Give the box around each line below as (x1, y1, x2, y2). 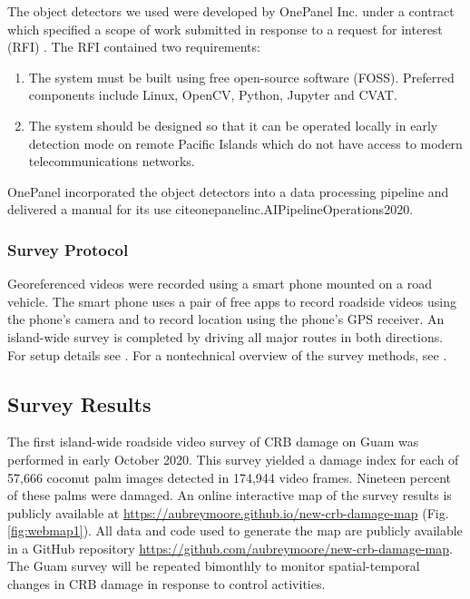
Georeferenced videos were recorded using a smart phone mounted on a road (7, 274, 433, 293)
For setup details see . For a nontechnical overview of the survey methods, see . (7, 345, 447, 364)
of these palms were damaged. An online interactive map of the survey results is (7, 486, 452, 505)
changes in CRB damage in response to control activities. (7, 574, 326, 594)
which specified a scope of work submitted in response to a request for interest (7, 19, 443, 38)
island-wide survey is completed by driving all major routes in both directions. (7, 327, 444, 346)
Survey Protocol (7, 238, 129, 260)
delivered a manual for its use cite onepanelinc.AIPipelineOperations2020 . (7, 200, 414, 219)
